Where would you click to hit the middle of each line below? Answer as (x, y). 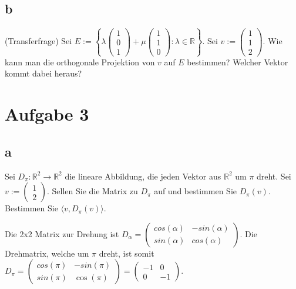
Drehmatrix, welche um (47, 253)
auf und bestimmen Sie (195, 191)
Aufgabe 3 (47, 114)
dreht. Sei (274, 176)
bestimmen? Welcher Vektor (238, 62)
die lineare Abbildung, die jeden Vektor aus (143, 176)
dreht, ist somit (127, 253)
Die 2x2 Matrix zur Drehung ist (62, 233)
